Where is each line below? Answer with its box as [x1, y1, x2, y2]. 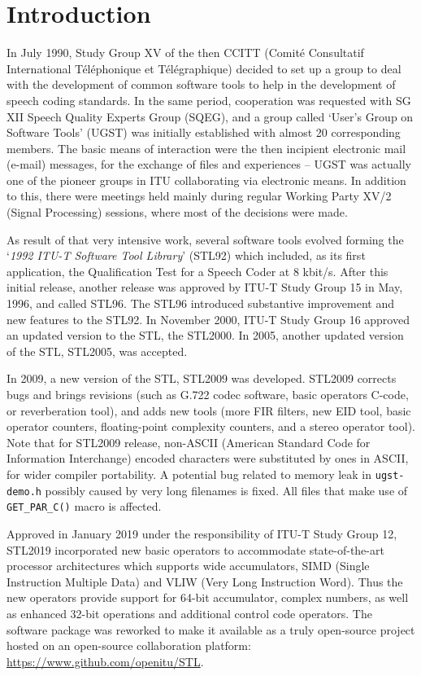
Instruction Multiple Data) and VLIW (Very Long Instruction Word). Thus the [7, 573, 403, 590]
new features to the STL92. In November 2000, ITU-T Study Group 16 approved [7, 310, 410, 327]
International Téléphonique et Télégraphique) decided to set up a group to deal [7, 59, 401, 77]
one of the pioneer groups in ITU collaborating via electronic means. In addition [7, 171, 406, 188]
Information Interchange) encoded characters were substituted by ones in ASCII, [7, 450, 409, 467]
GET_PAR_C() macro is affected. [7, 498, 162, 515]
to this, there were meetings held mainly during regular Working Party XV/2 [7, 187, 392, 204]
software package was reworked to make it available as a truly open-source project [7, 621, 415, 638]
